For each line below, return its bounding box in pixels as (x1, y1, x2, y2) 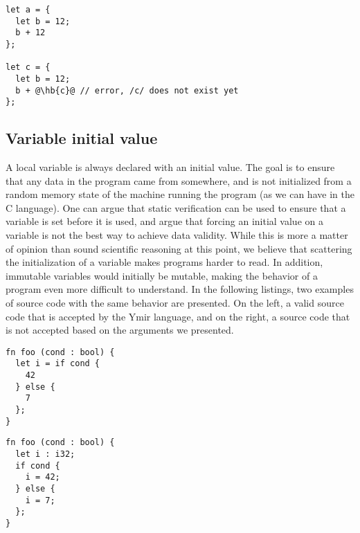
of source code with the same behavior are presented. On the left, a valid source (6, 296, 344, 310)
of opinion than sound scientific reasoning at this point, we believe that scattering (6, 241, 352, 255)
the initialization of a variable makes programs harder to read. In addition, (6, 255, 323, 269)
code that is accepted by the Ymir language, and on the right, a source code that (6, 309, 350, 323)
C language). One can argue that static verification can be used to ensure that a (6, 200, 346, 215)
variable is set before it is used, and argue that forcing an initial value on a (6, 214, 323, 228)
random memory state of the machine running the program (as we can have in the (6, 187, 354, 201)
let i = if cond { (15, 359, 100, 369)
